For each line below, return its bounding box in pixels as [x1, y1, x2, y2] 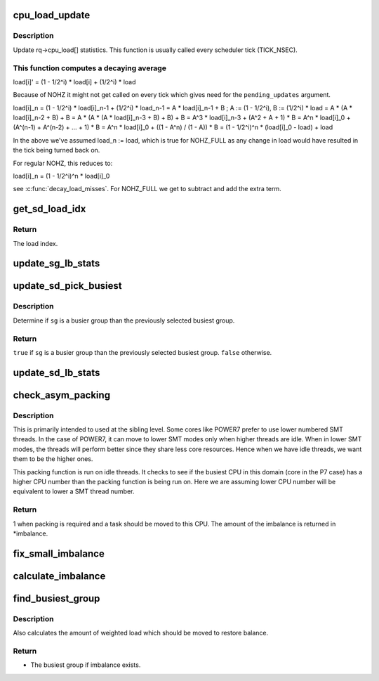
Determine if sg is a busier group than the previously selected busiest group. [13, 316, 235, 325]
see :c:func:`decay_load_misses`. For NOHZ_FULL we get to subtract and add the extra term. [13, 185, 282, 193]
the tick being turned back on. [13, 146, 100, 155]
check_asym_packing [13, 389, 111, 401]
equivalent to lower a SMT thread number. [13, 487, 135, 495]
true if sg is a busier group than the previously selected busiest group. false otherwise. [13, 348, 272, 356]
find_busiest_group [13, 592, 100, 604]
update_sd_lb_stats [13, 366, 100, 379]
